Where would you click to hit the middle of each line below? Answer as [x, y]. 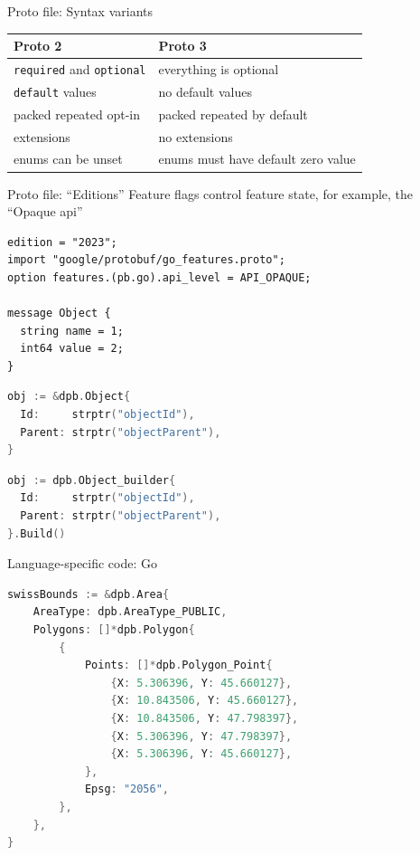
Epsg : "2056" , [127, 789]
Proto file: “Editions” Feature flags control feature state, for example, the [210, 193]
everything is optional [219, 68]
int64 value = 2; [72, 349]
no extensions [196, 136]
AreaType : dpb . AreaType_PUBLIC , [130, 612]
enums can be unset [68, 159]
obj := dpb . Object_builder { [92, 480]
